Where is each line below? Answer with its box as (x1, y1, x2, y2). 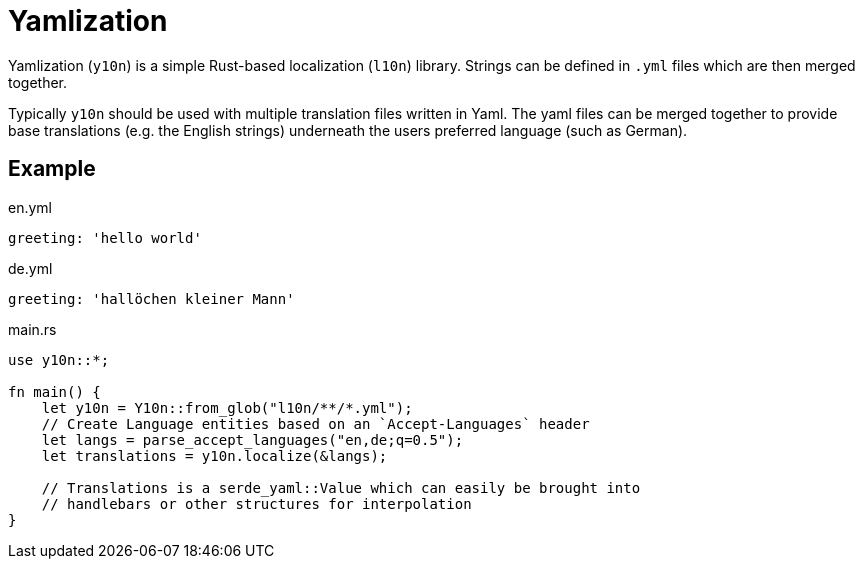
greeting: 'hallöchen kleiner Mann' (8, 290, 295, 307)
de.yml (8, 259, 53, 277)
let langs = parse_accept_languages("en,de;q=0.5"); (41, 431, 464, 448)
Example (8, 156, 96, 182)
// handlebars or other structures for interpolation (41, 495, 472, 512)
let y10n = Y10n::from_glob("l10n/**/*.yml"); (41, 399, 413, 416)
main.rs (8, 320, 57, 338)
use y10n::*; (8, 351, 110, 368)
